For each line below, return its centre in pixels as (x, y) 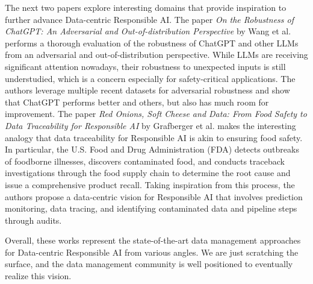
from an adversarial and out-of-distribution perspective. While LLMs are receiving (156, 55)
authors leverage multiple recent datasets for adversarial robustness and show (147, 90)
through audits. (33, 220)
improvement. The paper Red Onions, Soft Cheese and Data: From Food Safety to (156, 114)
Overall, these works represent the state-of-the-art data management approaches (153, 240)
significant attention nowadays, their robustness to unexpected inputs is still (145, 66)
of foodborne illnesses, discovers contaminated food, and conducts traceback (145, 161)
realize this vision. (38, 276)
